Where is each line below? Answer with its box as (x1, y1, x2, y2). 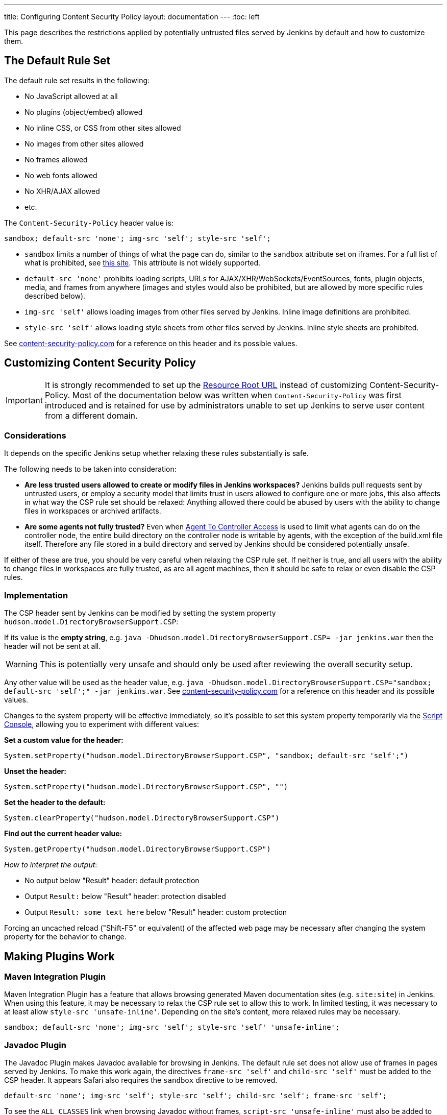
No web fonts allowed (24, 171, 97, 180)
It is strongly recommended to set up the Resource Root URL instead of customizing (44, 379, 367, 390)
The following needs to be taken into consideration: (4, 465, 177, 474)
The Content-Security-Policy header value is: (4, 218, 173, 227)
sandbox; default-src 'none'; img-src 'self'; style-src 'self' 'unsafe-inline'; (4, 1023, 340, 1032)
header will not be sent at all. (4, 642, 101, 651)
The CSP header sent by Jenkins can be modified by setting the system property (4, 609, 276, 618)
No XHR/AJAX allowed (24, 186, 100, 196)
